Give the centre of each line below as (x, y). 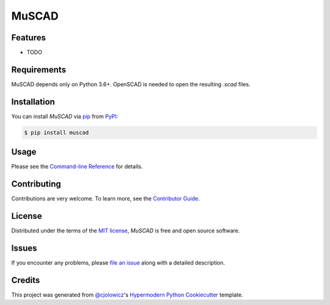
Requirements (39, 69)
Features (28, 38)
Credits (26, 280)
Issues (24, 248)
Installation (33, 102)
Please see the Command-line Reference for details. (77, 167)
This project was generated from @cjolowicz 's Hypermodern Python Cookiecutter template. (127, 295)
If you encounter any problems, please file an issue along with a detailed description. (118, 263)
